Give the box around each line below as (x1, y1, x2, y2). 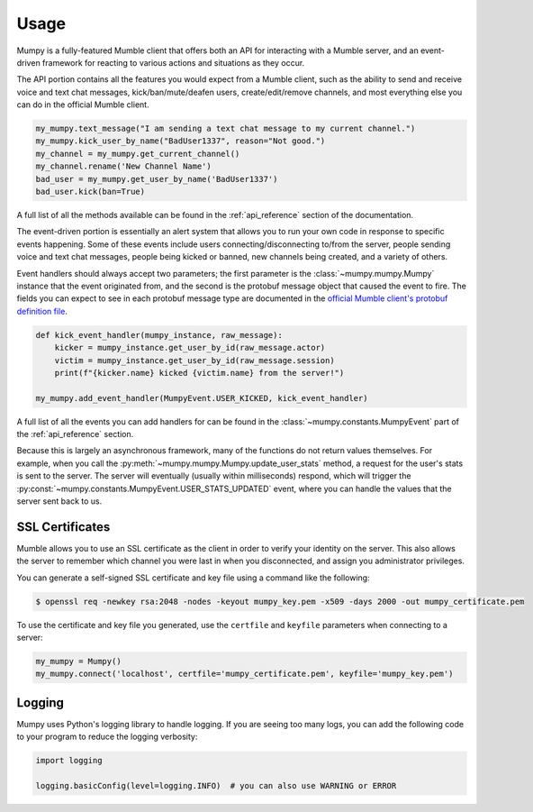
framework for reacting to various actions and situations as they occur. (41, 57, 305, 68)
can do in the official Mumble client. (16, 99, 149, 110)
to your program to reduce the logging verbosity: (16, 731, 198, 743)
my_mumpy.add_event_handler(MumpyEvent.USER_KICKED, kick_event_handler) (35, 393, 368, 403)
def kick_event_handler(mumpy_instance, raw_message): (35, 330, 283, 340)
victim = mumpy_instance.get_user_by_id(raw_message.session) (54, 355, 335, 365)
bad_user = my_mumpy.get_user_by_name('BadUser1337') (35, 174, 278, 184)
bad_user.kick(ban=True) (35, 187, 146, 197)
